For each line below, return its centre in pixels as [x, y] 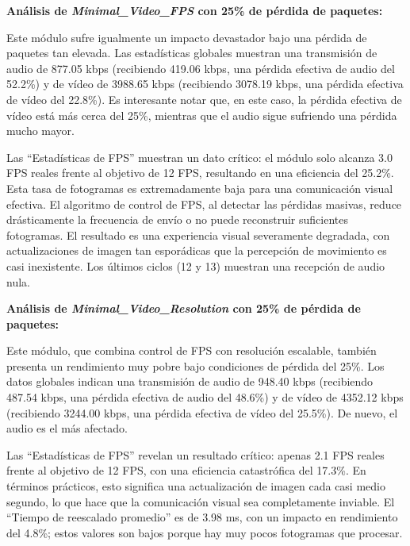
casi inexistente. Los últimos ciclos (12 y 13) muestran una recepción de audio [196, 265]
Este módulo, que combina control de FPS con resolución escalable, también [192, 350]
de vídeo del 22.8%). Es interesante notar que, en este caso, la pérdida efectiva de [204, 99]
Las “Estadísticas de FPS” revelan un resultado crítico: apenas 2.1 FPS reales [195, 454]
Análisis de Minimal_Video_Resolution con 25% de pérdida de [184, 308]
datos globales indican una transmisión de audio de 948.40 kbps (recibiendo [190, 381]
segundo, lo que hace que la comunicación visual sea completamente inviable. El [201, 501]
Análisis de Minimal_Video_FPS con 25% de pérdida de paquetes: [195, 10]
